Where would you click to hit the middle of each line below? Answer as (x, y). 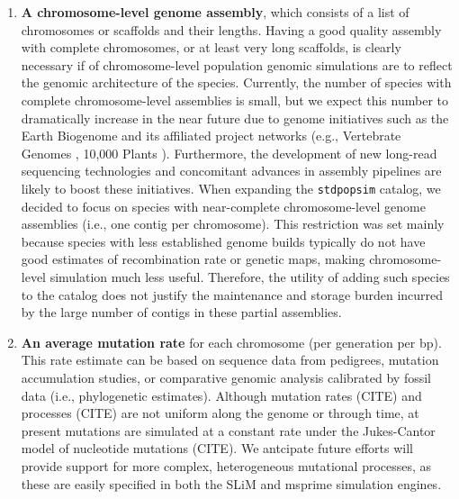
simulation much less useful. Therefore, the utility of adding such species (250, 276)
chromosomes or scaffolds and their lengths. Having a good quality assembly (231, 29)
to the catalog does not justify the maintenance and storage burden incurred (232, 294)
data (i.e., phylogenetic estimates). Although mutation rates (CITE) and (221, 395)
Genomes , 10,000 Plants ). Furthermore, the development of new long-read (229, 153)
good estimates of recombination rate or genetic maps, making (193, 259)
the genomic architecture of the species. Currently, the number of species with (236, 82)
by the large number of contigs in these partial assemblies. (181, 312)
